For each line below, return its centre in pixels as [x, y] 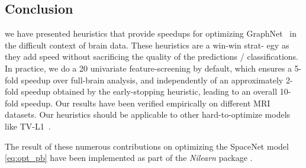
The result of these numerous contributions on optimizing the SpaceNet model [147, 146]
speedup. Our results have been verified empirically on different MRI [146, 103]
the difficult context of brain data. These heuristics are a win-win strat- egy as [147, 45]
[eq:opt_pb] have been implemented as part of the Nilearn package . [129, 158]
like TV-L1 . [28, 126]
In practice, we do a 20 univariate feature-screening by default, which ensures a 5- [153, 68]
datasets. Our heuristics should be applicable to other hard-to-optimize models [148, 114]
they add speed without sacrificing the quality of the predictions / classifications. [152, 56]
